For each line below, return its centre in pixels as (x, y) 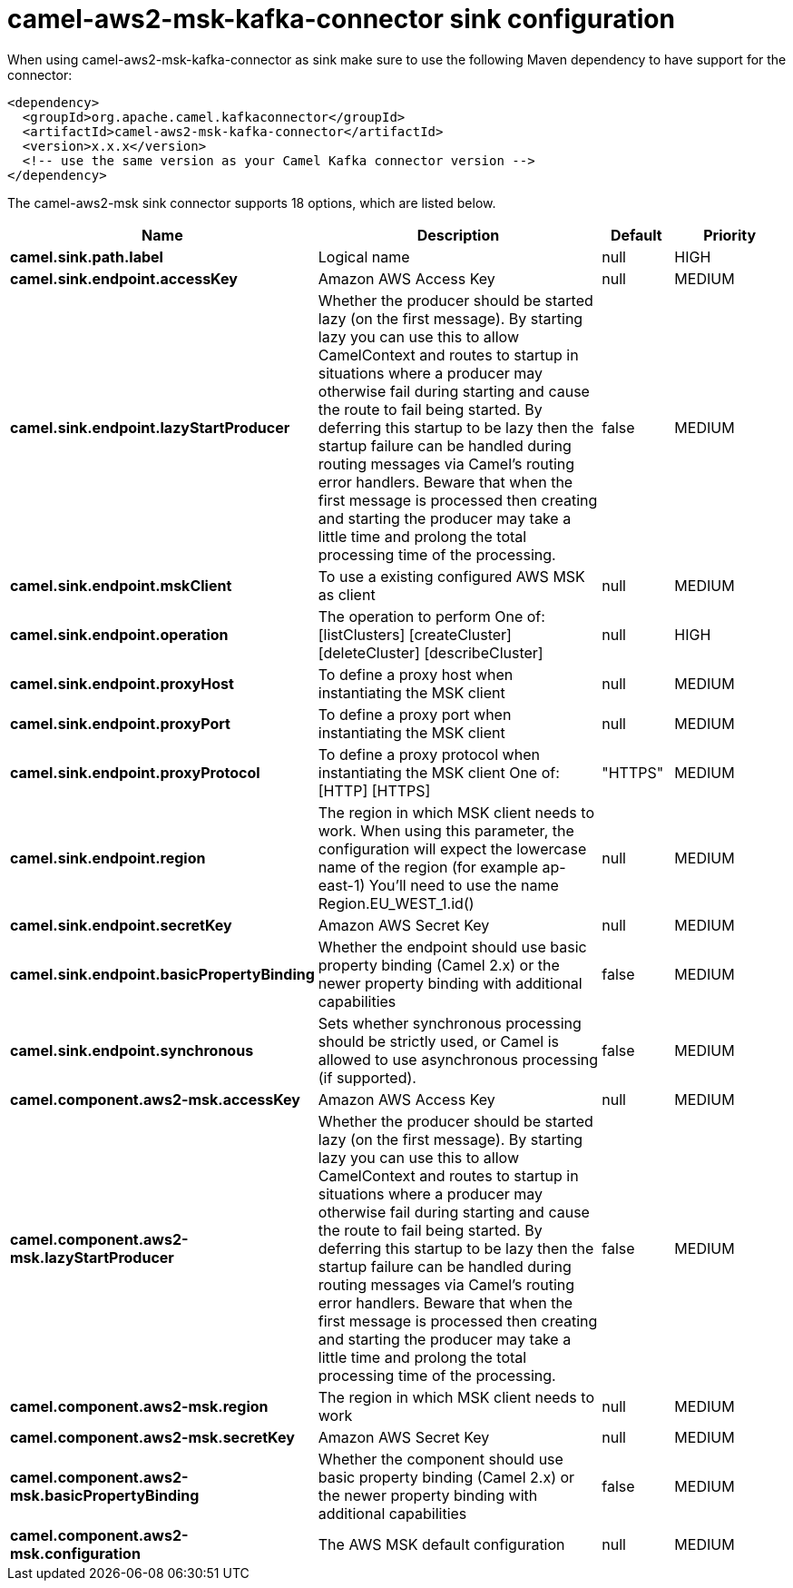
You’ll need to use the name (464, 885)
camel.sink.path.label (87, 256)
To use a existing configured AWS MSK (451, 576)
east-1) (342, 885)
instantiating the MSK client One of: (439, 772)
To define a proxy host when (416, 674)
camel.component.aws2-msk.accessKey (155, 1099)
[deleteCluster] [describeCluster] (431, 652)
